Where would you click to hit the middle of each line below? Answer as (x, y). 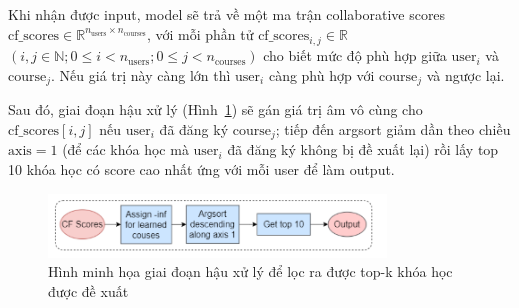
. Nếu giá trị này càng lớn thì (141, 74)
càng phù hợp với (321, 74)
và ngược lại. (465, 74)
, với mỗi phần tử (200, 33)
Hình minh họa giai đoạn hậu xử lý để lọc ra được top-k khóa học (250, 271)
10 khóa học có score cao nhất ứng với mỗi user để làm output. (201, 169)
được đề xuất (88, 290)
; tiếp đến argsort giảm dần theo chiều (393, 129)
